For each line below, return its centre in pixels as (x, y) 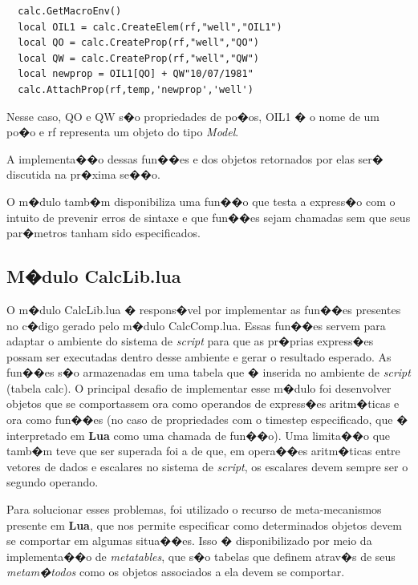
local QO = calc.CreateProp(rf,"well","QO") (138, 43)
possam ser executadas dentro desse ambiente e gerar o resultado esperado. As (199, 356)
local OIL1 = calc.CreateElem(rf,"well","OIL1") (150, 27)
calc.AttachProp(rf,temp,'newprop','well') (136, 89)
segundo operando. (53, 482)
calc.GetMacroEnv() (70, 11)
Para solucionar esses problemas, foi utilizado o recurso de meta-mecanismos (194, 509)
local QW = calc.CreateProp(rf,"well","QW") (138, 58)
